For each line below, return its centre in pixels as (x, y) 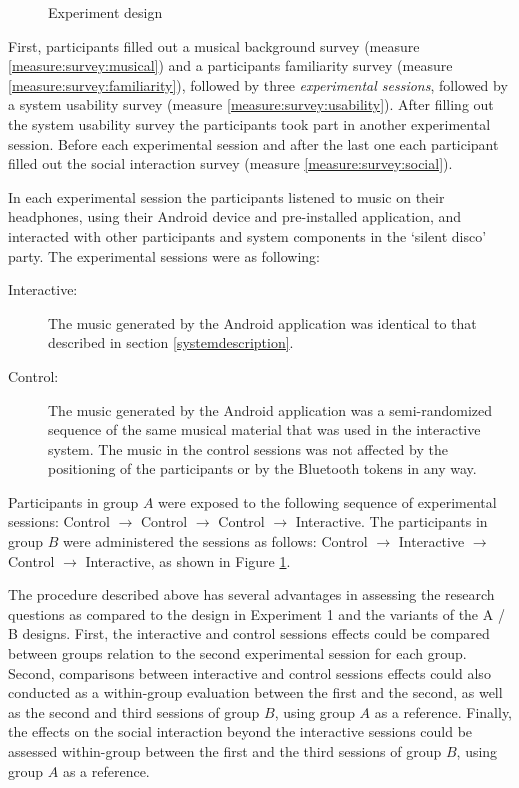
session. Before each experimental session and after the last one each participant (253, 143)
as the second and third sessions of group (134, 711)
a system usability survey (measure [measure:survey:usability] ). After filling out (251, 104)
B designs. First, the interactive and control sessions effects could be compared (249, 633)
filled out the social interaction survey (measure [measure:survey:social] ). (230, 163)
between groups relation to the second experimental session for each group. (237, 653)
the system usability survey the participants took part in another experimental (249, 123)
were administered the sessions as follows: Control (215, 541)
